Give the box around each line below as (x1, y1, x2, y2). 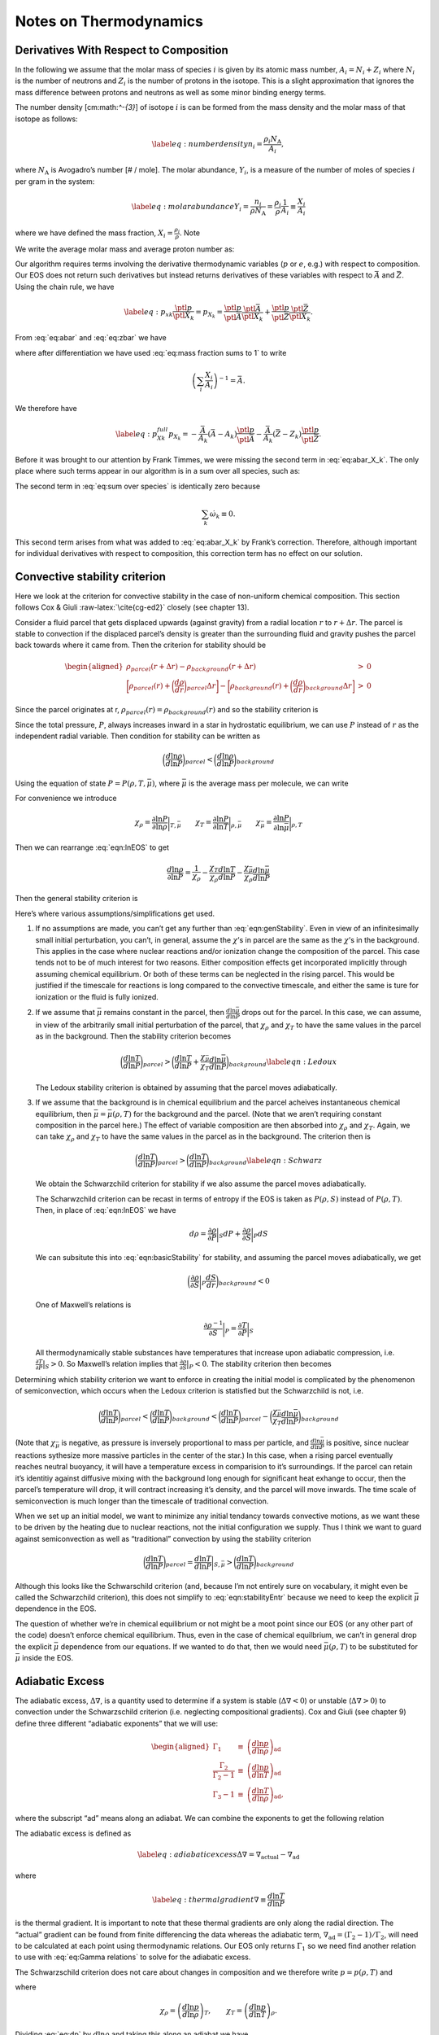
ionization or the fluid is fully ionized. (35, 991, 159, 1001)
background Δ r (305, 681, 353, 692)
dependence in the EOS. (15, 1604, 97, 1613)
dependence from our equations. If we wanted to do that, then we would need (60, 1641, 323, 1652)
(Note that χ (15, 1438, 56, 1447)
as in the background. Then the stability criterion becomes (35, 1031, 232, 1041)
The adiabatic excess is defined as (15, 1828, 132, 1838)
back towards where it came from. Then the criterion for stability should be (15, 640, 267, 650)
